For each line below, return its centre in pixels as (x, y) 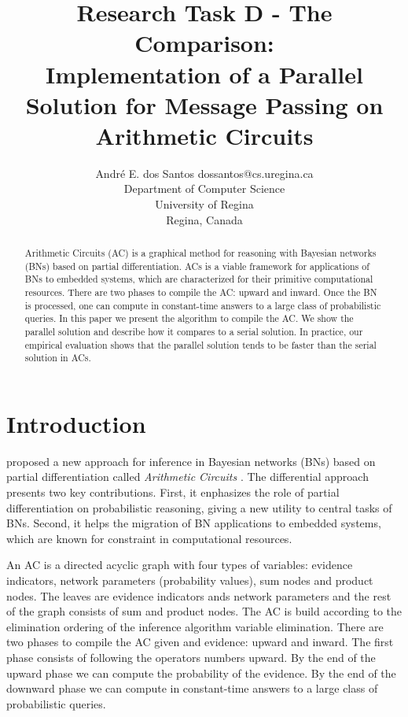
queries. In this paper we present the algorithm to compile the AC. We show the (189, 318)
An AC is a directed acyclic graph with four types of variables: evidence (180, 565)
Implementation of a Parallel (204, 74)
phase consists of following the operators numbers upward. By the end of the (191, 658)
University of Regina (204, 204)
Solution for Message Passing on (204, 104)
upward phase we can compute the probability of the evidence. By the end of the (201, 673)
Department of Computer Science (204, 188)
